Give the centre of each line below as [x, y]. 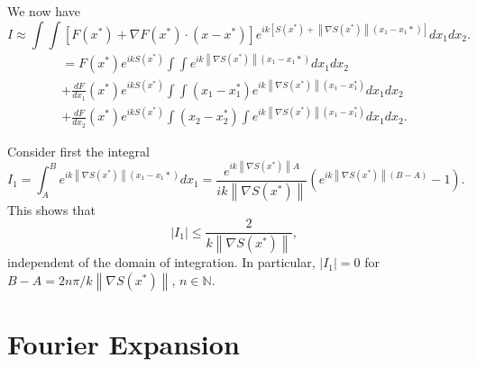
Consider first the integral [78, 151]
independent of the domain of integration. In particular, [161, 262]
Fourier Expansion [124, 343]
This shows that [51, 209]
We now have [44, 11]
